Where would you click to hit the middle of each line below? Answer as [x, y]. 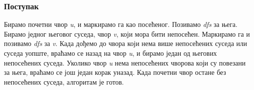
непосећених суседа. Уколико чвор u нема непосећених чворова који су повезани [125, 62]
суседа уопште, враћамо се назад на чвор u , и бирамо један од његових [111, 53]
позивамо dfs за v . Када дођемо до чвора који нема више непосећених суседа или [126, 43]
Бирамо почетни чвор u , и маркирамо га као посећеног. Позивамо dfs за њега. [121, 24]
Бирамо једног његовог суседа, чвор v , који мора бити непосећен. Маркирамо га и [127, 34]
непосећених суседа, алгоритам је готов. [64, 81]
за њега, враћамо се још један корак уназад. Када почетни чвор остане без [115, 72]
